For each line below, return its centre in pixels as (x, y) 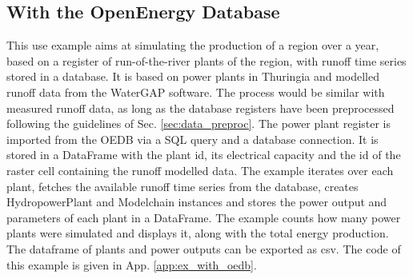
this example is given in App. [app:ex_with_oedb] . (132, 264)
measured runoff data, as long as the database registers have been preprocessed (200, 108)
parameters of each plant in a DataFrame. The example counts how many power (204, 217)
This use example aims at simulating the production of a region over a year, (193, 45)
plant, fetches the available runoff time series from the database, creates (182, 186)
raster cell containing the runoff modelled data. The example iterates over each (200, 170)
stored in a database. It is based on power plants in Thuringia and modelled (193, 76)
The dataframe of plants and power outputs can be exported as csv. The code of (204, 248)
